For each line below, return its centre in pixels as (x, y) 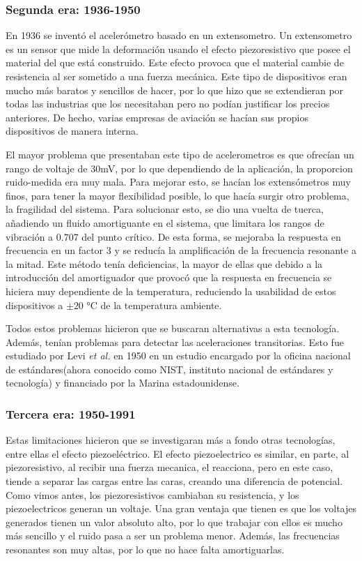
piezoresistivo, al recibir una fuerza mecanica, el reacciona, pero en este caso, (170, 467)
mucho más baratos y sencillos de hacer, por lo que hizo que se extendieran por (175, 90)
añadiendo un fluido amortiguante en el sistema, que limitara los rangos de (165, 222)
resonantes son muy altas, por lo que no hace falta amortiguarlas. (145, 549)
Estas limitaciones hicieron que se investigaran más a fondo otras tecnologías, (171, 440)
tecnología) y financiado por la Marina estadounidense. (123, 383)
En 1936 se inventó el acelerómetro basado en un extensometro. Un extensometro (179, 35)
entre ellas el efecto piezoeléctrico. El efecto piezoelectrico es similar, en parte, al (178, 453)
